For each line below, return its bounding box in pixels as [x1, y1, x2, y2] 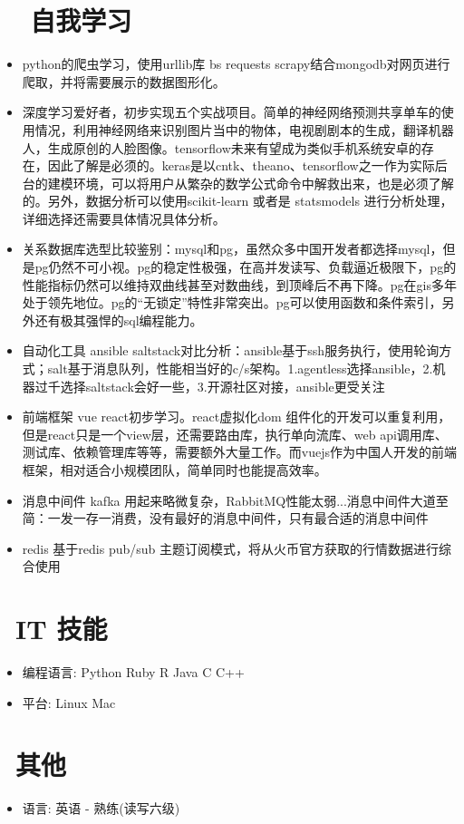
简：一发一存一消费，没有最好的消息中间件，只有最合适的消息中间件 [22, 509, 429, 528]
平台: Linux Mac [22, 693, 116, 712]
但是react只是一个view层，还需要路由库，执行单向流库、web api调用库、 [22, 424, 448, 443]
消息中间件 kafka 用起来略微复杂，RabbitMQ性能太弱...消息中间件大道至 [22, 490, 449, 509]
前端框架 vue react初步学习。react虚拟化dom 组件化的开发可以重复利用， [22, 407, 451, 426]
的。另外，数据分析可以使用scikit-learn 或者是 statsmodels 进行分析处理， [22, 191, 453, 210]
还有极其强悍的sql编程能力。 [34, 310, 203, 329]
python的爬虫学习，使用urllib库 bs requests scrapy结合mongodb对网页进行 [22, 54, 450, 73]
